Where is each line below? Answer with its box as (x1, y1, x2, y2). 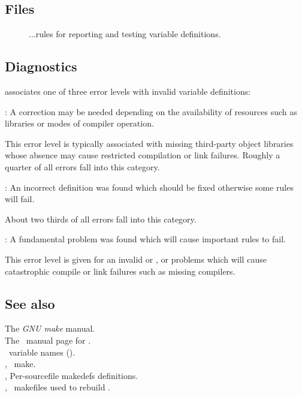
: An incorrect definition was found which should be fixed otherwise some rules (5, 181, 294, 193)
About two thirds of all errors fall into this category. (5, 212, 197, 225)
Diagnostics (5, 57, 77, 76)
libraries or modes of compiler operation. (5, 117, 154, 130)
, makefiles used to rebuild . (5, 381, 110, 393)
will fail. (5, 193, 35, 205)
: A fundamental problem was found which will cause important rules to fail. (5, 233, 286, 245)
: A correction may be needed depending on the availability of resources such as (5, 105, 297, 118)
